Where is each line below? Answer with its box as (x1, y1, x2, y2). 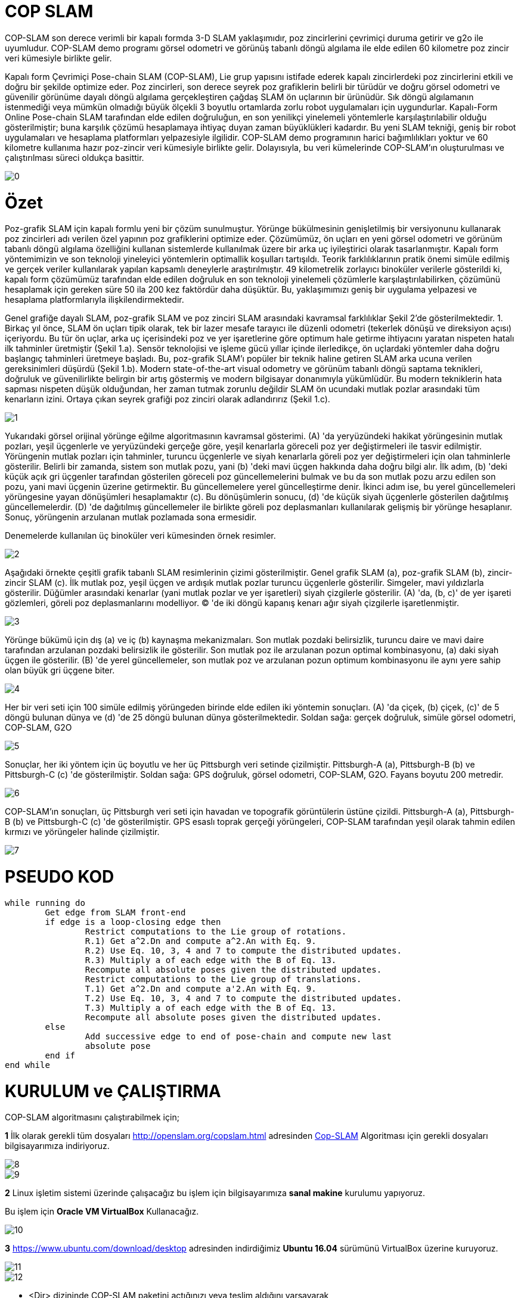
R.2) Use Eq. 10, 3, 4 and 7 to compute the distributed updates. (85, 945, 402, 955)
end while (5, 1060, 50, 1070)
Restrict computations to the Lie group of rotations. (85, 926, 347, 936)
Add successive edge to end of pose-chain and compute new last (85, 1031, 392, 1041)
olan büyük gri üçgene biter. (5, 665, 115, 676)
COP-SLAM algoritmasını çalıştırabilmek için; (5, 1112, 179, 1123)
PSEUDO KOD (5, 867, 114, 887)
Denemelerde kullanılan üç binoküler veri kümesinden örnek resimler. (5, 530, 276, 541)
